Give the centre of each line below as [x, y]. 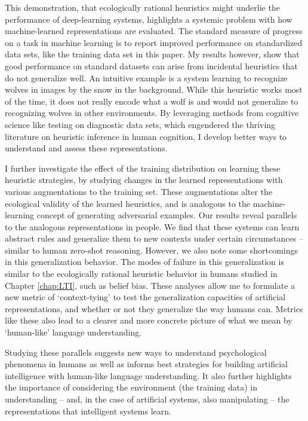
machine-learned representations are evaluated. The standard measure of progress [154, 31]
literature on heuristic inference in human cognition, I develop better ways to [146, 136]
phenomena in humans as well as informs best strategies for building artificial [146, 364]
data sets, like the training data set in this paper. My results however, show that [152, 54]
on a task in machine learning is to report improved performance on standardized [154, 42]
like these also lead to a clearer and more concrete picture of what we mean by [149, 320]
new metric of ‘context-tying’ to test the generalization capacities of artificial [145, 297]
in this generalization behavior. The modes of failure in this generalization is [144, 262]
